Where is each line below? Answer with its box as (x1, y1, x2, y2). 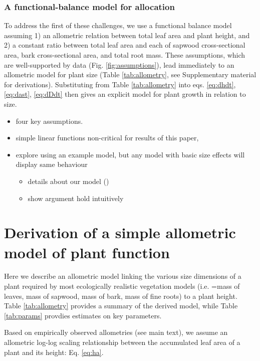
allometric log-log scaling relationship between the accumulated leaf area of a (4, 337, 240, 347)
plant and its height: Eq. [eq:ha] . (4, 346, 104, 357)
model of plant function (4, 242, 170, 262)
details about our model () (28, 175, 109, 186)
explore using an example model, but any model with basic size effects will (16, 149, 245, 159)
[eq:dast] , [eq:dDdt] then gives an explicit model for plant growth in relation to (4, 89, 246, 99)
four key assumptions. (16, 115, 83, 126)
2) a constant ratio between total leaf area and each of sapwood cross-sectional (4, 40, 245, 50)
